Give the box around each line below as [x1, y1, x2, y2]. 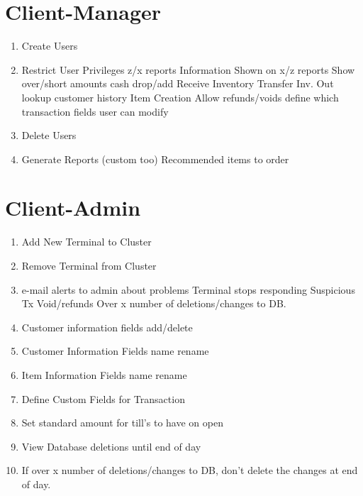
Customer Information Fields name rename [21, 343, 209, 358]
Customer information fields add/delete [21, 319, 193, 334]
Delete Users [21, 128, 77, 143]
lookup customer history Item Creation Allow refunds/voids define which [21, 89, 339, 104]
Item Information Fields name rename [21, 367, 187, 382]
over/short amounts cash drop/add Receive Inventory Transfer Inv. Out [21, 76, 334, 91]
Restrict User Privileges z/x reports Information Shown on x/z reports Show [21, 62, 355, 77]
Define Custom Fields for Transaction [21, 391, 185, 406]
